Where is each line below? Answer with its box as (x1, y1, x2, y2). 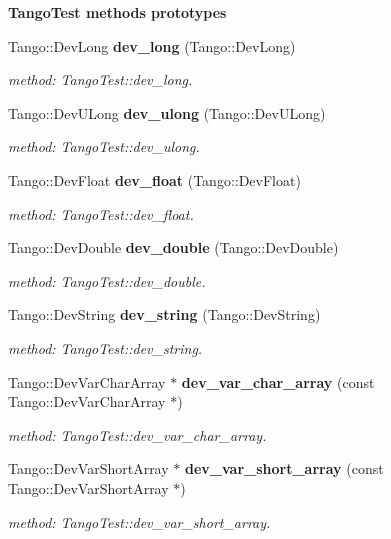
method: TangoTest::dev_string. (8, 337, 203, 358)
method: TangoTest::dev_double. (8, 270, 206, 291)
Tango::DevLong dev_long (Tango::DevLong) (8, 35, 296, 56)
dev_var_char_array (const (181, 371, 375, 392)
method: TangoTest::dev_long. (8, 69, 193, 90)
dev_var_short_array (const (184, 458, 384, 479)
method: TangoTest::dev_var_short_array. (8, 511, 271, 532)
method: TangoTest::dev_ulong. (8, 136, 200, 157)
